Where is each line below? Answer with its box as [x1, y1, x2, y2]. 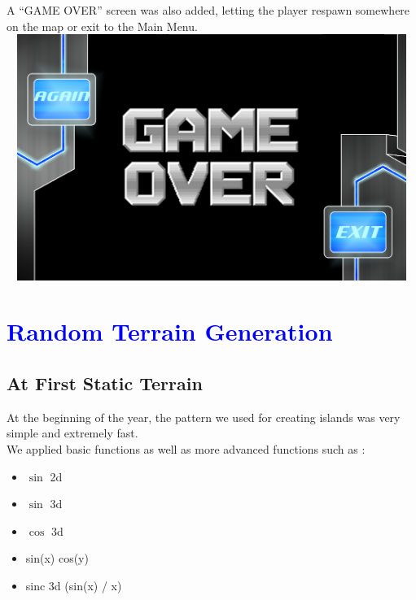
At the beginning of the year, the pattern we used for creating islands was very [7, 408, 401, 425]
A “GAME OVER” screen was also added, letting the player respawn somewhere [7, 2, 410, 18]
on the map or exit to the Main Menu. [7, 17, 198, 34]
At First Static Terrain [7, 370, 203, 395]
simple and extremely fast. [7, 424, 138, 441]
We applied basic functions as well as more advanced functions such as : [7, 440, 366, 457]
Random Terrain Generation [7, 315, 333, 348]
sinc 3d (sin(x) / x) [25, 576, 122, 593]
